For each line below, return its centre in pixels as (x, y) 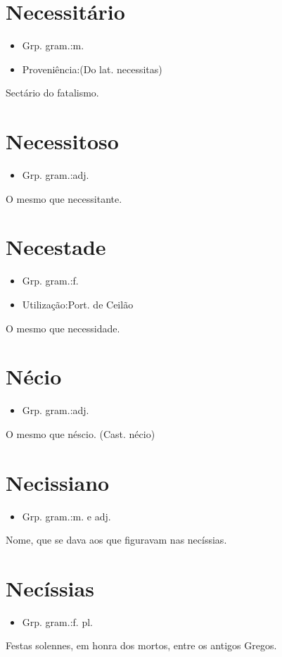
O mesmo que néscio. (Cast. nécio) (81, 433)
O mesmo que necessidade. (63, 328)
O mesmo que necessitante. (64, 198)
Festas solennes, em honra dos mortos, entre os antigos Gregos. (141, 645)
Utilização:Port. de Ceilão (78, 304)
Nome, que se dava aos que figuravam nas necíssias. (116, 540)
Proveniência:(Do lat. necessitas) (92, 69)
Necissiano (58, 482)
